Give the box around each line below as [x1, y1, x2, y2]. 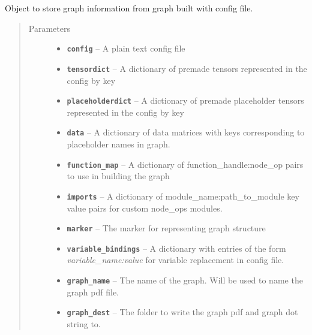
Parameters [28, 22, 70, 34]
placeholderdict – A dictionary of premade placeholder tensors [67, 94, 304, 107]
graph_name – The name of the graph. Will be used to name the [67, 274, 303, 286]
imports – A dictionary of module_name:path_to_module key [67, 189, 299, 202]
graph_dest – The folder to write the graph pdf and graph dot [67, 306, 298, 318]
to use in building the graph [67, 170, 170, 182]
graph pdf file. [67, 285, 119, 298]
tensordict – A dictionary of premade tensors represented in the [67, 62, 307, 74]
